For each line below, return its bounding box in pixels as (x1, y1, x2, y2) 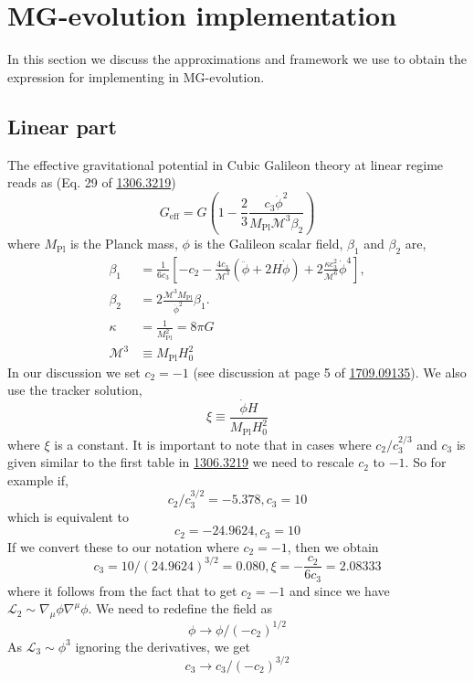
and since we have (290, 580, 390, 600)
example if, (7, 470, 68, 489)
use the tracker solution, (7, 380, 142, 399)
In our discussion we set (7, 362, 141, 381)
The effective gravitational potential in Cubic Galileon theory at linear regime (7, 154, 444, 174)
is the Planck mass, (69, 234, 178, 253)
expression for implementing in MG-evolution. (7, 67, 265, 86)
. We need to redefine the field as (88, 599, 273, 618)
